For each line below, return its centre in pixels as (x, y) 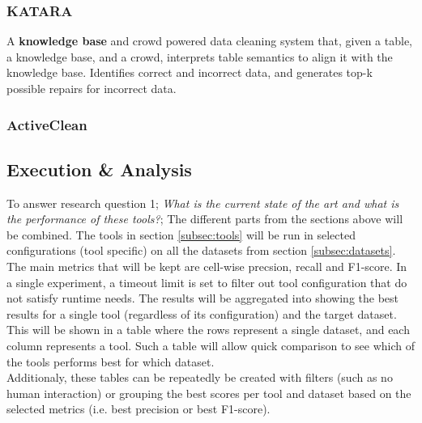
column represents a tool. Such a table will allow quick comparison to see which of (211, 345)
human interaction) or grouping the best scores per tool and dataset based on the (209, 393)
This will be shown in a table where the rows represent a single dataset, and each (208, 330)
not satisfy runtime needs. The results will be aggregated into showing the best (203, 298)
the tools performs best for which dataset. (111, 361)
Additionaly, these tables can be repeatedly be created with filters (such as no (200, 377)
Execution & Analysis (99, 169)
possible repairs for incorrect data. (92, 88)
